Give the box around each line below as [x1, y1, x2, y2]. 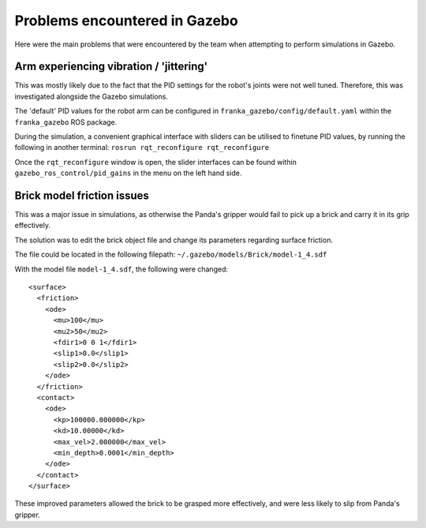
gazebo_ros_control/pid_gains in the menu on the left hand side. [14, 168, 242, 178]
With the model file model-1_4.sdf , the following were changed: [14, 264, 229, 274]
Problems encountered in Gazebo [14, 12, 238, 29]
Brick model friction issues [14, 189, 150, 202]
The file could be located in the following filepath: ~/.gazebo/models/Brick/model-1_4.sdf [14, 249, 327, 260]
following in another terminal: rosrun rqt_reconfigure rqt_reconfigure [14, 143, 270, 152]
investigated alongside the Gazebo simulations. [14, 92, 169, 101]
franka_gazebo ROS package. [14, 117, 118, 126]
